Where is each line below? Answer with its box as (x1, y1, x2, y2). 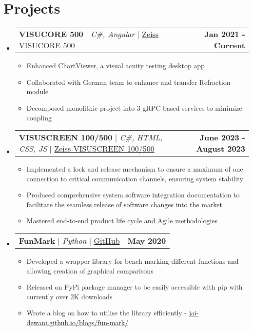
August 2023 (196, 143, 245, 155)
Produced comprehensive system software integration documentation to (26, 190, 240, 200)
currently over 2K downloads (26, 291, 113, 301)
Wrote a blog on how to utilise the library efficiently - (26, 308, 187, 318)
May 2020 (127, 235, 166, 247)
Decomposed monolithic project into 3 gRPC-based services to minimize (26, 102, 242, 113)
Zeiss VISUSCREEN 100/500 (54, 143, 155, 155)
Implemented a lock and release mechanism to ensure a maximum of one (26, 164, 243, 174)
